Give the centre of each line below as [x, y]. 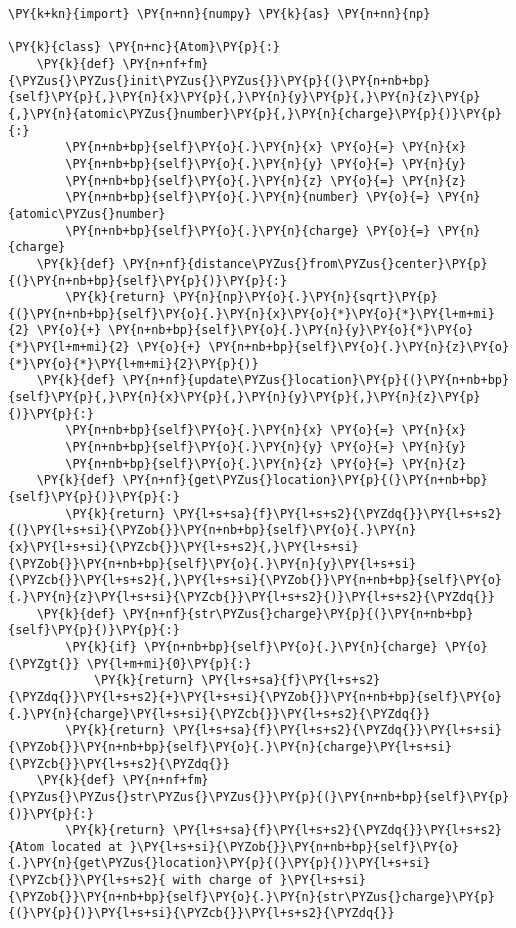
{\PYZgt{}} [44, 663]
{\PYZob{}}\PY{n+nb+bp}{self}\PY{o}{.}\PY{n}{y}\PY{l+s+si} [212, 563]
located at [86, 846]
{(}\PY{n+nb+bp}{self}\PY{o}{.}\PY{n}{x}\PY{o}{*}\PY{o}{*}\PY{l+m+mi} [251, 313]
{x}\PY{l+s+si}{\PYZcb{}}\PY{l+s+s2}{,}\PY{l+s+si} [183, 547]
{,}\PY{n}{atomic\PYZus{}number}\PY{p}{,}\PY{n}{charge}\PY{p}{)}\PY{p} [255, 113]
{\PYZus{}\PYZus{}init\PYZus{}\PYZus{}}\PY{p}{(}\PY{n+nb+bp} [219, 80]
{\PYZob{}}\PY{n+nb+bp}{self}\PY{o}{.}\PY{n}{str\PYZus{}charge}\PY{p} [251, 896]
